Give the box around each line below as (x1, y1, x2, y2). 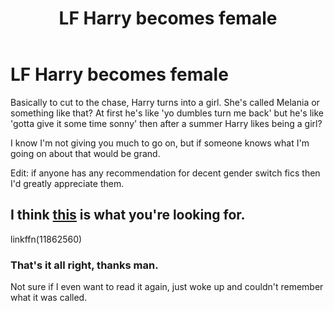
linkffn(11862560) (10, 233, 83, 245)
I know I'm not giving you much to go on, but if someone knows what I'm (10, 137, 310, 149)
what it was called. (10, 292, 88, 304)
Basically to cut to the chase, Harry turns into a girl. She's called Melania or (10, 96, 320, 108)
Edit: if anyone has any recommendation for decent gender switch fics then (10, 167, 321, 179)
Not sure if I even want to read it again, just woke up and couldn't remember (10, 281, 324, 293)
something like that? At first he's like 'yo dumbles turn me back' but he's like (10, 107, 324, 119)
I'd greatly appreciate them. (10, 177, 125, 189)
